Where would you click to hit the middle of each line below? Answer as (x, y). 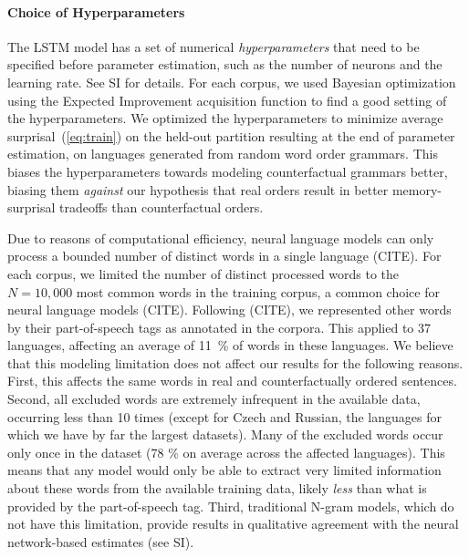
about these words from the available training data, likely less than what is (217, 488)
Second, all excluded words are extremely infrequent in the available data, (214, 399)
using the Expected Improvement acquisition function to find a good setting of (227, 100)
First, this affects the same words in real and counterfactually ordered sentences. (232, 381)
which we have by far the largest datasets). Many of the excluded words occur (225, 434)
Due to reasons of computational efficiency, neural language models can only (221, 238)
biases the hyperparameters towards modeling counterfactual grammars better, (228, 171)
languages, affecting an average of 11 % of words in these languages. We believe (230, 345)
